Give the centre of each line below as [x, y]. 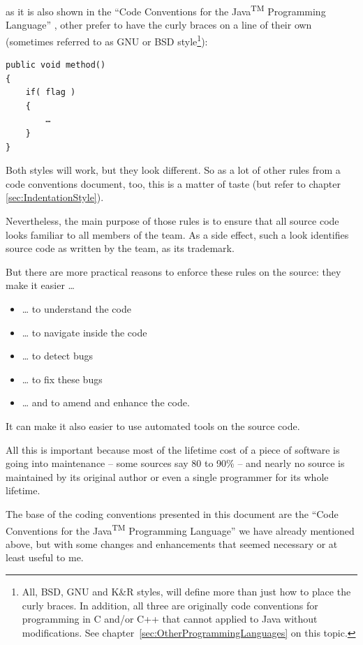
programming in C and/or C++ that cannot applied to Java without [170, 619]
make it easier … [40, 285]
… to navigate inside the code [84, 332]
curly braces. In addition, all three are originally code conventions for [170, 605]
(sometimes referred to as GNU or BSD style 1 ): [107, 40]
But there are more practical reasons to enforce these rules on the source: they [173, 271]
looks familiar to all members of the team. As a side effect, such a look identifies [177, 234]
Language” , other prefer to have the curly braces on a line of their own [159, 25]
